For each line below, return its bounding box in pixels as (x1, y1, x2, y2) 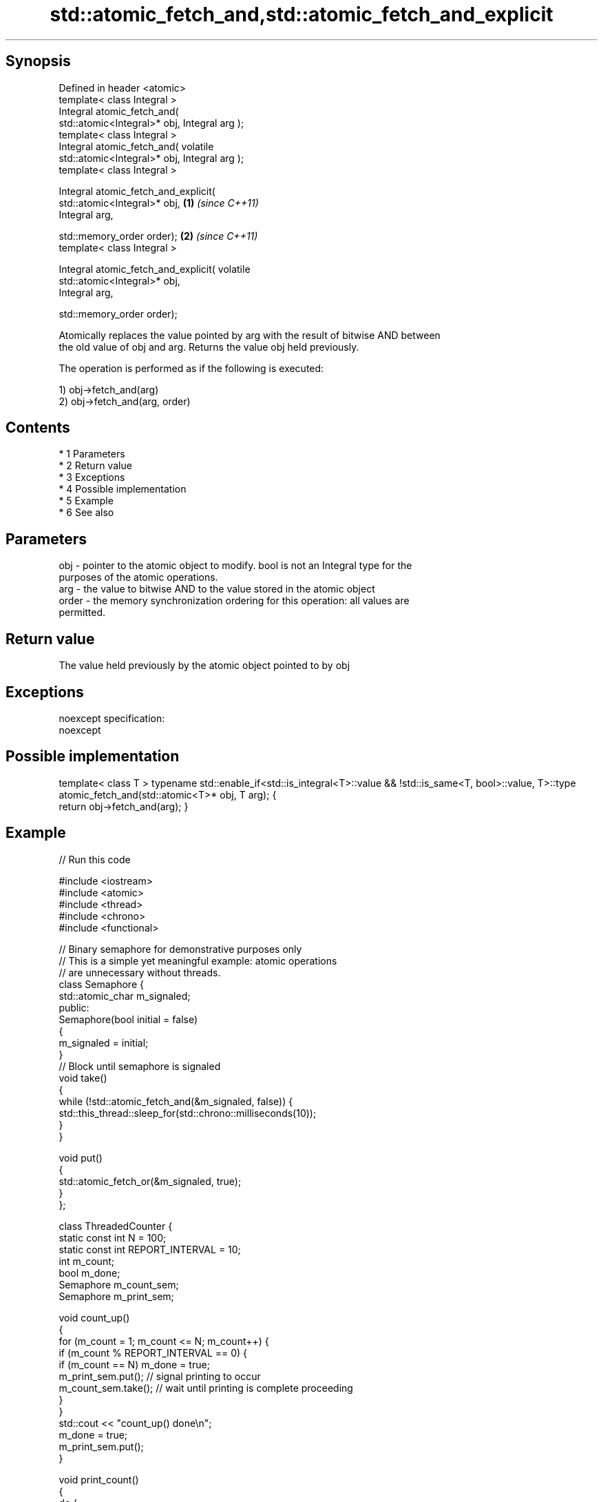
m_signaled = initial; (59, 1036, 149, 1049)
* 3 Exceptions (59, 471, 125, 484)
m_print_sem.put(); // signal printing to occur (59, 1370, 261, 1382)
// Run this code (59, 853, 131, 865)
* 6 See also (59, 506, 114, 519)
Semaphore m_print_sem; (59, 1290, 174, 1302)
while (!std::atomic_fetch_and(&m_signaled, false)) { (59, 1095, 293, 1107)
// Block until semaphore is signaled (59, 1060, 221, 1072)
